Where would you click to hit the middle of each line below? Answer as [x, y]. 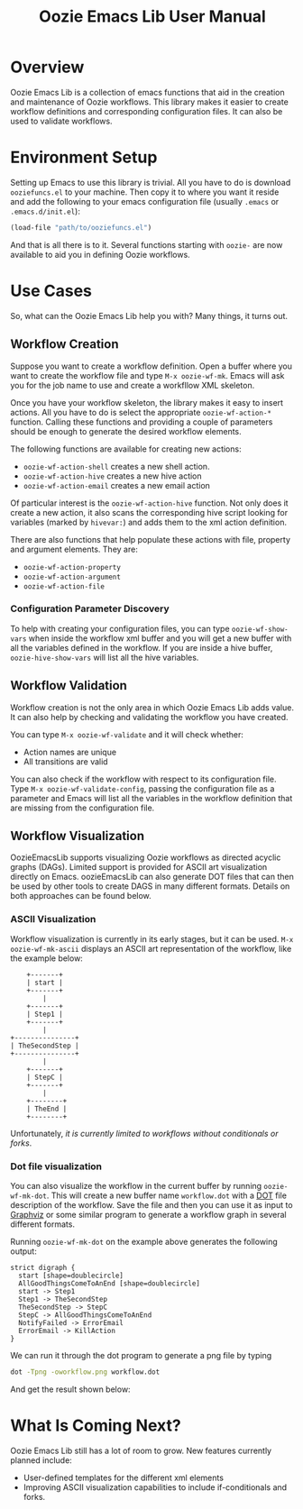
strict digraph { [43, 1268]
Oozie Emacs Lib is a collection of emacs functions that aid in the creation [147, 92]
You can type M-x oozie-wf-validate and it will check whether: [127, 734]
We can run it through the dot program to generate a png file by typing [141, 1356]
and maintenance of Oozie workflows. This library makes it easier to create [150, 102]
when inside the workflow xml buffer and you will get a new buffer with [160, 638]
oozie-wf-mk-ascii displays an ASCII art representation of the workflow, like [151, 948]
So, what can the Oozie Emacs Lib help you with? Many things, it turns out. [149, 316]
